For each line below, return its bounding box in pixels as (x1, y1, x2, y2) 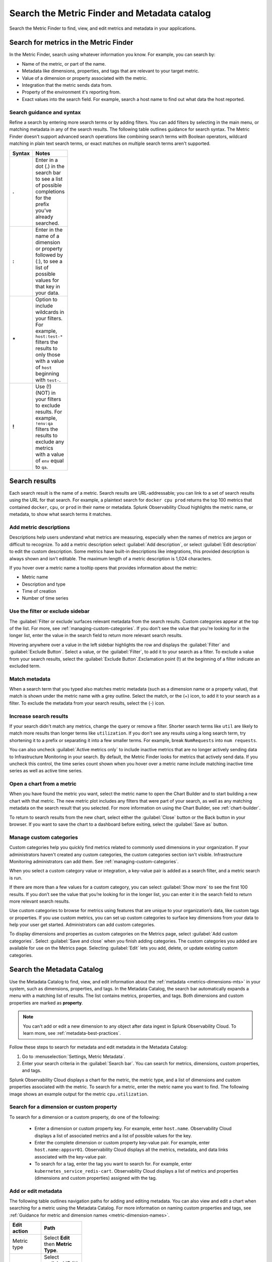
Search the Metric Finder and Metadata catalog (9, 8, 211, 19)
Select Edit (43, 1234, 70, 1241)
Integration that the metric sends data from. (22, 82, 113, 88)
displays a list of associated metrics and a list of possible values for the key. (34, 1132, 192, 1138)
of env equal (35, 457, 64, 464)
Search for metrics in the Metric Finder (9, 38, 133, 47)
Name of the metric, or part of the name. (22, 61, 106, 67)
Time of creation (22, 588, 56, 594)
